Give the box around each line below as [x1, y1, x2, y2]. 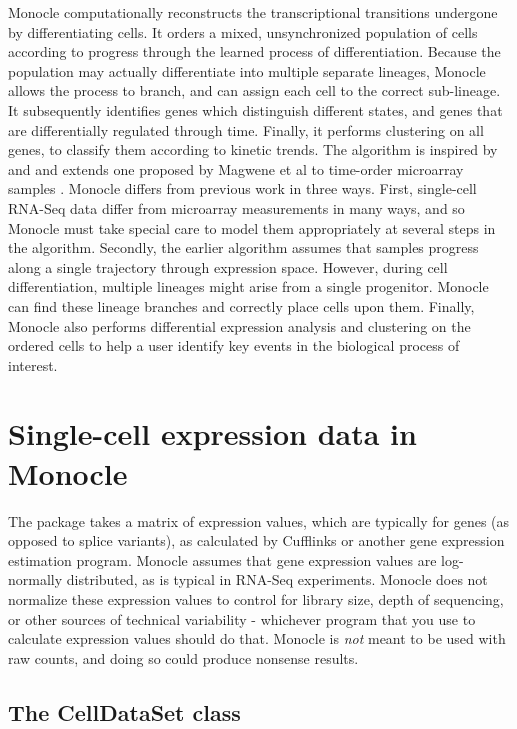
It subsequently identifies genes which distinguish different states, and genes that [8, 99, 503, 120]
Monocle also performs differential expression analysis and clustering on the [8, 315, 471, 336]
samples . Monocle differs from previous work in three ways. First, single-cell [8, 178, 477, 199]
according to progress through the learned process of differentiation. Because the [8, 41, 501, 62]
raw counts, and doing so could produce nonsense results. [8, 647, 359, 668]
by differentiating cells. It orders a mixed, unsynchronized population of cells [8, 21, 478, 42]
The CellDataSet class [8, 696, 241, 727]
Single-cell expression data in [8, 413, 417, 454]
